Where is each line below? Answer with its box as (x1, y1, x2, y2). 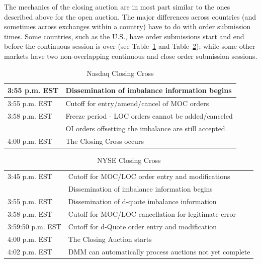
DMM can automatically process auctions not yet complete (68, 246, 250, 256)
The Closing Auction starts (68, 233, 152, 244)
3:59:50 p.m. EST (8, 221, 61, 231)
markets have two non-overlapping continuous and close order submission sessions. (4, 50, 257, 61)
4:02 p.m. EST (8, 246, 52, 256)
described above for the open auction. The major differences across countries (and (4, 11, 256, 22)
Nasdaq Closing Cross (86, 67, 154, 78)
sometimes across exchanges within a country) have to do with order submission (4, 21, 251, 32)
